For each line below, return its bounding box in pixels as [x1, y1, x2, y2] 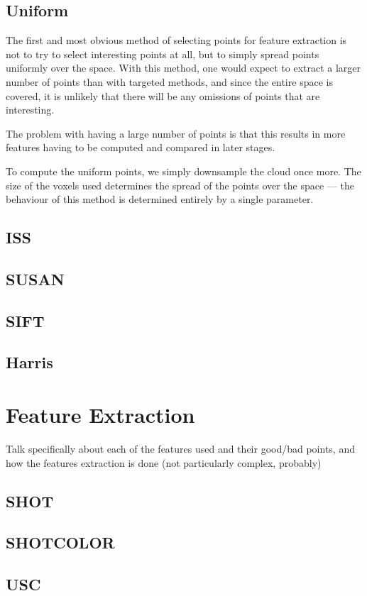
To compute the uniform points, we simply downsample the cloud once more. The [6, 163, 361, 178]
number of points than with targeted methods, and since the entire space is [6, 74, 333, 89]
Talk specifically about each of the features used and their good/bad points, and [6, 441, 355, 456]
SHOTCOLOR [6, 531, 115, 553]
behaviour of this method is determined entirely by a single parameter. [6, 192, 314, 206]
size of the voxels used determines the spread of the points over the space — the [6, 177, 354, 192]
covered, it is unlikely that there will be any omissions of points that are [6, 88, 320, 103]
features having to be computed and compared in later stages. [6, 140, 275, 155]
